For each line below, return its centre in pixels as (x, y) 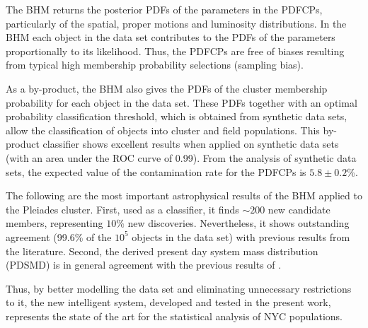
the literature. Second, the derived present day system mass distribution (162, 251)
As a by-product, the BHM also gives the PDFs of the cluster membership (167, 88)
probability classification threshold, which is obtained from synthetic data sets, (177, 116)
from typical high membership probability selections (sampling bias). (155, 65)
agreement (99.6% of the (59, 236)
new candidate (299, 209)
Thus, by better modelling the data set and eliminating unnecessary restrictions (179, 288)
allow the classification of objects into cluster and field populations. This (163, 130)
